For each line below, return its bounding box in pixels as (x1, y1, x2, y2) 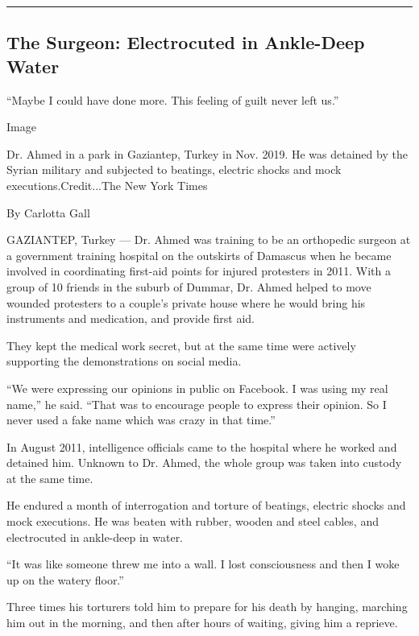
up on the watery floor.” (6, 571, 124, 588)
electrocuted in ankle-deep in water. (6, 528, 184, 545)
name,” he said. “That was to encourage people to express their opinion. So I (6, 395, 387, 412)
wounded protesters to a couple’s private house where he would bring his (6, 294, 366, 311)
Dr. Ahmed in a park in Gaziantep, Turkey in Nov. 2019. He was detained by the (6, 145, 408, 162)
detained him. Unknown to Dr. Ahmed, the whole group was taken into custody (6, 454, 402, 471)
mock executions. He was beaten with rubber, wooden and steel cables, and (6, 513, 379, 530)
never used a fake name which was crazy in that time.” (6, 411, 276, 428)
